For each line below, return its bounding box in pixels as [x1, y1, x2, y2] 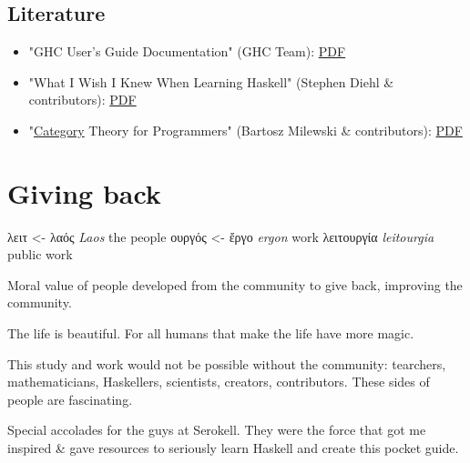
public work [7, 245, 73, 264]
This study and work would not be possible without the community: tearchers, [7, 354, 446, 373]
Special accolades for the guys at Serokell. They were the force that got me [7, 420, 426, 439]
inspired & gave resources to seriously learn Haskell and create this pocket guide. [7, 438, 459, 458]
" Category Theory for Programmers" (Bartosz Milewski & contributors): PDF [28, 120, 463, 139]
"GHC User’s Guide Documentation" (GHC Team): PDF [28, 42, 346, 61]
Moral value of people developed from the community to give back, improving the [7, 275, 463, 294]
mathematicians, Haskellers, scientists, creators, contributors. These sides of [7, 372, 430, 391]
